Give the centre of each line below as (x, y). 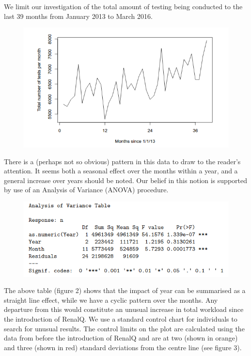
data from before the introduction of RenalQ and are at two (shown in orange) (121, 338)
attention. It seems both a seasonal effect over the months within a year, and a (121, 171)
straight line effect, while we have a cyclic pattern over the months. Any (111, 300)
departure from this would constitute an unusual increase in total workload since (124, 309)
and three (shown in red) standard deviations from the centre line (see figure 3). (123, 347)
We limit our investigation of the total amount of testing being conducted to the (123, 6)
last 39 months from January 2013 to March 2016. (78, 16)
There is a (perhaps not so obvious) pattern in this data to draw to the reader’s (122, 161)
